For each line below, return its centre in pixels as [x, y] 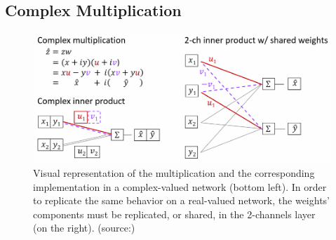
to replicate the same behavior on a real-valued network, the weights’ [181, 200]
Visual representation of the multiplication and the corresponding [174, 172]
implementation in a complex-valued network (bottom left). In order [180, 186]
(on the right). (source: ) [84, 228]
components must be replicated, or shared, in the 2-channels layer [174, 214]
